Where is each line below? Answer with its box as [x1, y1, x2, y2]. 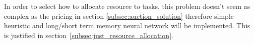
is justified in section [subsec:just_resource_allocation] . [4, 30, 173, 40]
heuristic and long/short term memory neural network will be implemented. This [4, 20, 250, 31]
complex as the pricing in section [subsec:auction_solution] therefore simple [4, 10, 234, 21]
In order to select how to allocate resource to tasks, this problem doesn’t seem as [4, 1, 250, 11]
